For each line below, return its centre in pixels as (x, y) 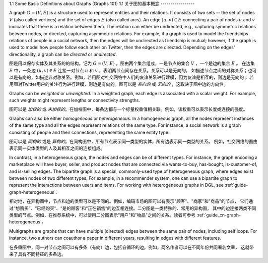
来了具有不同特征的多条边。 (37, 254)
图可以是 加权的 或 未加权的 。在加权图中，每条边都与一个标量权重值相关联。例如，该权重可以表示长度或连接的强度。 (128, 109)
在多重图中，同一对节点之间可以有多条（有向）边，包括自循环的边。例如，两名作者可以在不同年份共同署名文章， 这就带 (132, 247)
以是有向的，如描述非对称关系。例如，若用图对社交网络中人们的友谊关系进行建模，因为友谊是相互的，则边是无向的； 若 (132, 77)
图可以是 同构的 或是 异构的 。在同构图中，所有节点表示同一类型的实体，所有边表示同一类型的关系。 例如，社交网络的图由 (133, 142)
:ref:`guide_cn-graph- (219, 215)
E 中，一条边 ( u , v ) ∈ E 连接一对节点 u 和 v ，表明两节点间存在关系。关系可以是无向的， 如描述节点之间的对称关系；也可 (133, 70)
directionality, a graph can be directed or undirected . (63, 54)
